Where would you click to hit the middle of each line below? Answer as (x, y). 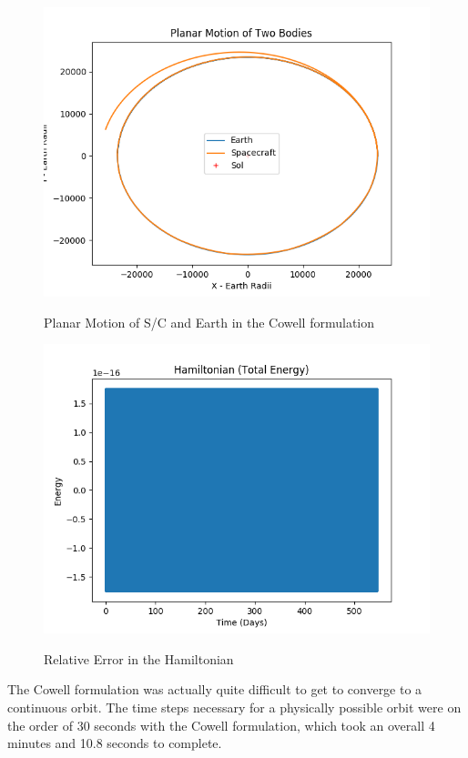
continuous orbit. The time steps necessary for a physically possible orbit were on (234, 707)
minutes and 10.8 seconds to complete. (115, 743)
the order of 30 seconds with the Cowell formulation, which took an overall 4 (221, 725)
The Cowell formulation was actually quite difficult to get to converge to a (215, 689)
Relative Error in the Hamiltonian (139, 658)
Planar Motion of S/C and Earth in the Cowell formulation (209, 322)
